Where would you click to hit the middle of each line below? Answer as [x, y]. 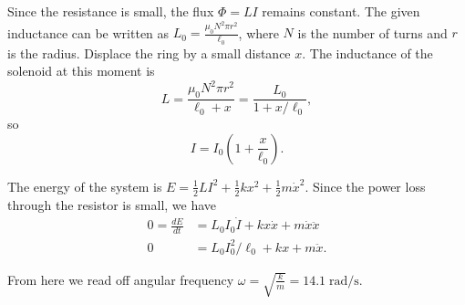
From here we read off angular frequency [121, 279]
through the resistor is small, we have [112, 204]
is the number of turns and [372, 32]
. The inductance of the [367, 53]
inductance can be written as [88, 32]
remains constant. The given [341, 11]
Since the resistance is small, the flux [111, 11]
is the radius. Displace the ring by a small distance [149, 53]
